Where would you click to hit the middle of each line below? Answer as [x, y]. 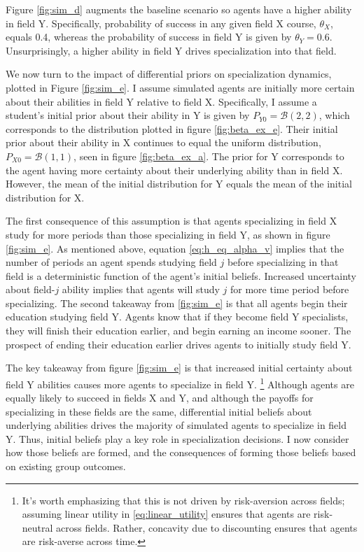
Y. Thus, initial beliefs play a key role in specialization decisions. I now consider [177, 438]
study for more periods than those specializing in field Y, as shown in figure [168, 234]
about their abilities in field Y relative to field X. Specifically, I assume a [161, 101]
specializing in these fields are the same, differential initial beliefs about [159, 411]
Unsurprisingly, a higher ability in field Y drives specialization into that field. [171, 50]
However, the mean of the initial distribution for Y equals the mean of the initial [179, 184]
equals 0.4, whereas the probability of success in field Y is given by [149, 37]
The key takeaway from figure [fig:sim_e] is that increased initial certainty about [179, 368]
